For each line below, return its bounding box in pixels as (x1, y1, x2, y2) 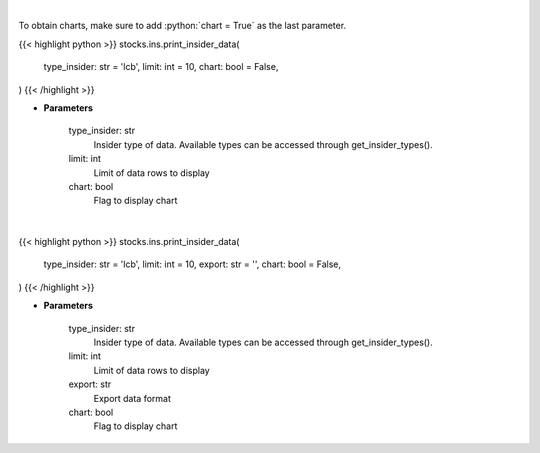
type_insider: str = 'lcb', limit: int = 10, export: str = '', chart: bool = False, (43, 258, 342, 270)
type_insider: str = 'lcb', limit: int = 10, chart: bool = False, (43, 61, 279, 73)
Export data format (93, 392, 172, 404)
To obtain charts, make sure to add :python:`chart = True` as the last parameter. (18, 20, 347, 32)
